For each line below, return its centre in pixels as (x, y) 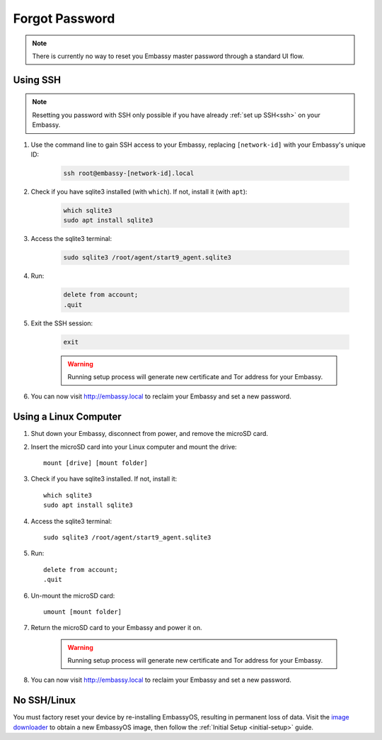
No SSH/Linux (45, 701)
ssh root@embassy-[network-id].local (129, 173)
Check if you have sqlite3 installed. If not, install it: (104, 479)
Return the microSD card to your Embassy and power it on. (116, 628)
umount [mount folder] (83, 612)
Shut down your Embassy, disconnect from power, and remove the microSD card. (150, 434)
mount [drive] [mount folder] (96, 463)
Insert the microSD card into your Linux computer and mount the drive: (134, 447)
